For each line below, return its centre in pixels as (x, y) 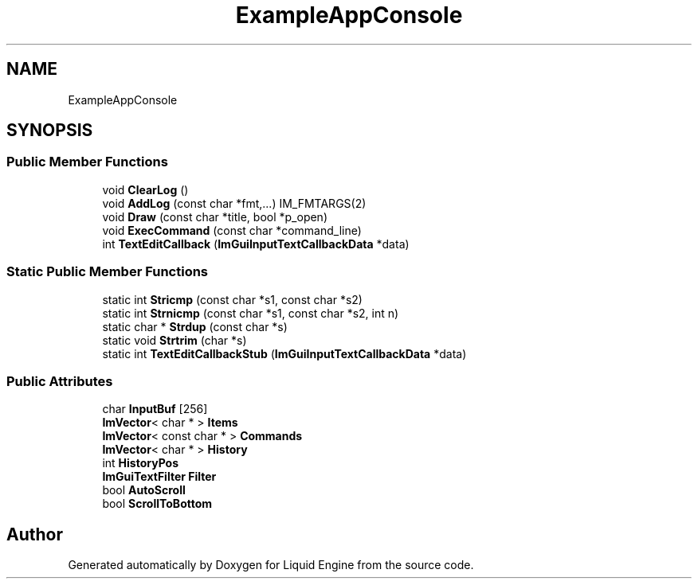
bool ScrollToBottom (157, 504)
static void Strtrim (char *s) (174, 340)
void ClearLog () (145, 189)
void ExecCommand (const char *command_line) (232, 230)
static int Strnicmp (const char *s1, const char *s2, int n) (251, 313)
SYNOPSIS (50, 131)
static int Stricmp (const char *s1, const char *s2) (232, 299)
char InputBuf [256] (155, 409)
